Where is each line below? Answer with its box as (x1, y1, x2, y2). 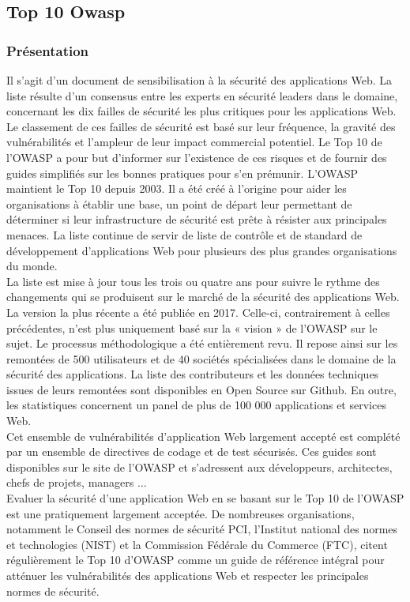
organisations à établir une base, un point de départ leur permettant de (6, 195, 352, 212)
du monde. (6, 258, 58, 274)
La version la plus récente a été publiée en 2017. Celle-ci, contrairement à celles (6, 303, 390, 320)
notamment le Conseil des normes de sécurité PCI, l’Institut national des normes (6, 521, 398, 537)
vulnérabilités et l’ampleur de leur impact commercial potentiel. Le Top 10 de (6, 134, 382, 150)
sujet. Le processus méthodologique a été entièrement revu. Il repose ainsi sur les (6, 335, 398, 352)
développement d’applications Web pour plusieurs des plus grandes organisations (6, 242, 397, 258)
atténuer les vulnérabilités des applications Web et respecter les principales (6, 567, 369, 583)
